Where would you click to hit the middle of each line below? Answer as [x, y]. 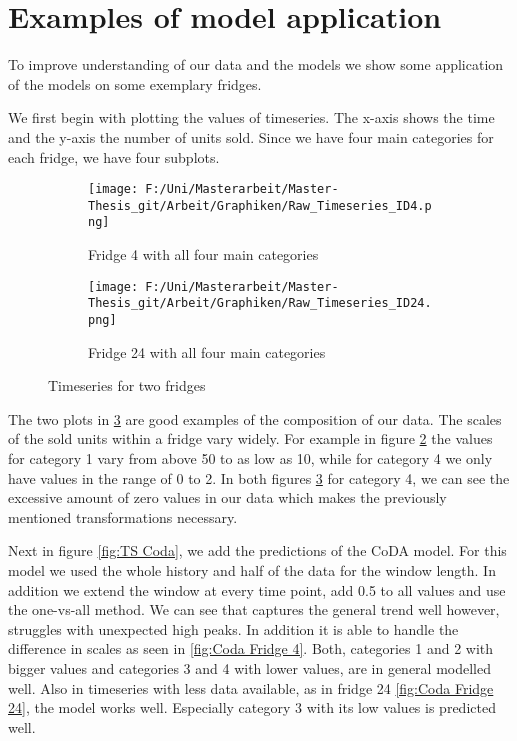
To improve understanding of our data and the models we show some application [256, 64]
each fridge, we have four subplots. [114, 156]
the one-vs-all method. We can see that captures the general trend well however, [254, 609]
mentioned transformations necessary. [123, 516]
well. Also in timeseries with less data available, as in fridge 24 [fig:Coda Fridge [251, 687]
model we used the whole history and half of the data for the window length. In [252, 569]
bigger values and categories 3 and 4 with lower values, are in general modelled [249, 667]
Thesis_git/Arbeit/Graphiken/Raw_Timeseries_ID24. [260, 303]
